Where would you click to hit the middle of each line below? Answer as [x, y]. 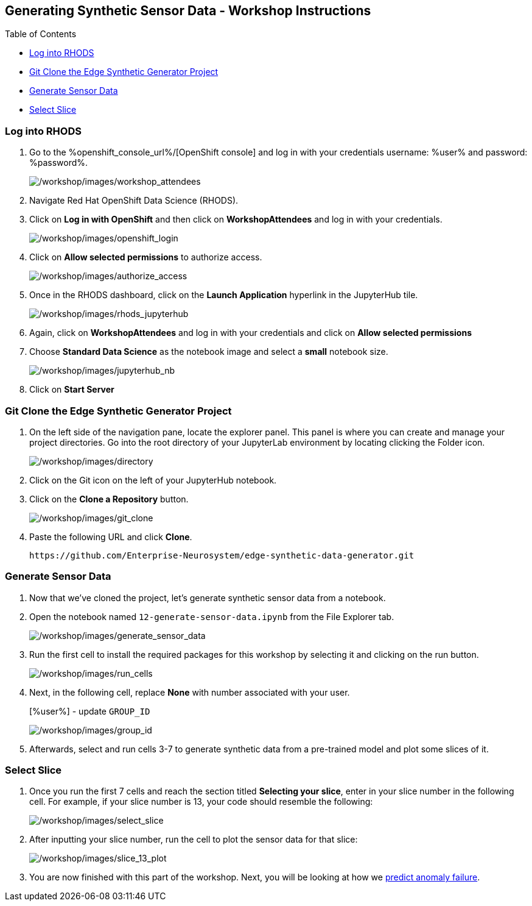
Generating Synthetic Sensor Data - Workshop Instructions [188, 11]
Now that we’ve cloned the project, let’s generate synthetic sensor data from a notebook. [208, 597]
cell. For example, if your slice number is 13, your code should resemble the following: [201, 802]
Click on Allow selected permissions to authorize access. [146, 257]
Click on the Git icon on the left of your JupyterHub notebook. [153, 480]
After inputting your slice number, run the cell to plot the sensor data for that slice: [194, 840]
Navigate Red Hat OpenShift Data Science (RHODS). [134, 201]
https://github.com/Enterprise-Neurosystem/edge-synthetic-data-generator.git [222, 555]
